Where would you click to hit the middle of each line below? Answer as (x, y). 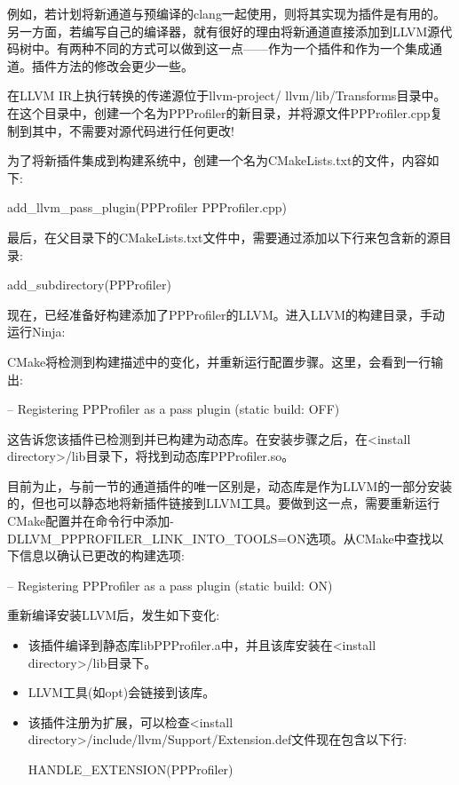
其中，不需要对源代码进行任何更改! (133, 130)
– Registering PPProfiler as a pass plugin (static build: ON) (170, 585)
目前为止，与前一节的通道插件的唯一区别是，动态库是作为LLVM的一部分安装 (230, 485)
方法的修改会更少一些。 (125, 65)
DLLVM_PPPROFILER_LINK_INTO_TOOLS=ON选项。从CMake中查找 (219, 538)
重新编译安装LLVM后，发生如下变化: (114, 615)
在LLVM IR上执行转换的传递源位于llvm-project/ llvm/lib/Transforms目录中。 (227, 95)
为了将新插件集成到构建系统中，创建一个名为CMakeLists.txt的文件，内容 (217, 160)
